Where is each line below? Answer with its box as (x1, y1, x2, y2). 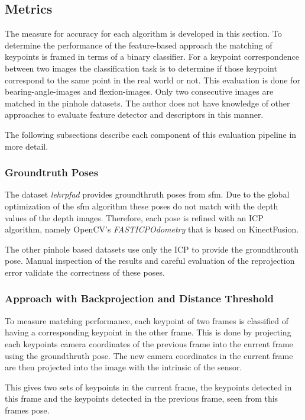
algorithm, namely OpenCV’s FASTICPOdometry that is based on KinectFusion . (5, 223, 299, 235)
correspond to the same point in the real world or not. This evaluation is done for (5, 73, 300, 86)
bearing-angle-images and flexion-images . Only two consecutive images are (5, 85, 274, 98)
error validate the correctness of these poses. (5, 266, 165, 278)
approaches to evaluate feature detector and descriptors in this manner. (5, 108, 264, 121)
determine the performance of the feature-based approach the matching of (5, 38, 272, 51)
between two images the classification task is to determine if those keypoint (5, 62, 277, 74)
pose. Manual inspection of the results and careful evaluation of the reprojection (5, 254, 295, 267)
